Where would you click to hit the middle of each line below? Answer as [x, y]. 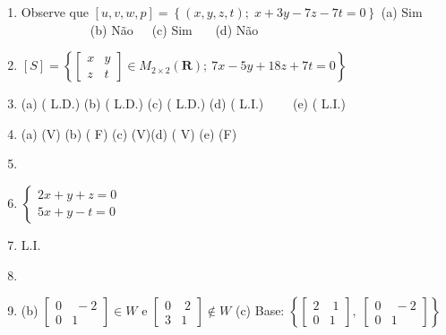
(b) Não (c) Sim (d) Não [174, 29]
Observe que [55, 12]
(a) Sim [402, 12]
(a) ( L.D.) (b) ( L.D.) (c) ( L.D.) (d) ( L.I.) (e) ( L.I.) [183, 103]
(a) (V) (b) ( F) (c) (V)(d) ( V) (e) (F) [129, 133]
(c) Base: [260, 310]
